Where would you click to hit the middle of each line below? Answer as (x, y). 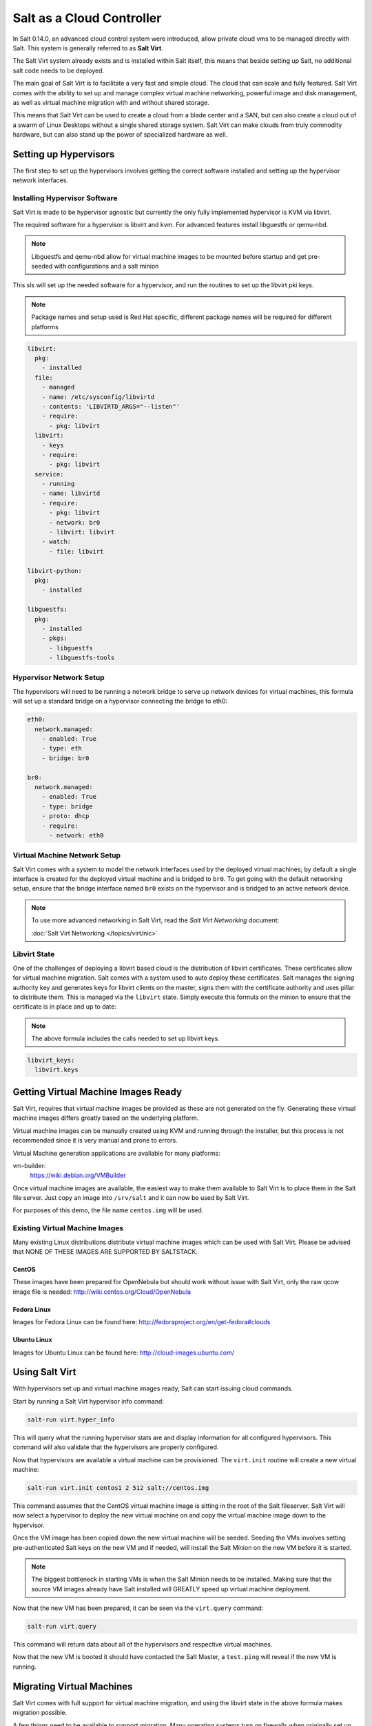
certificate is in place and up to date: (65, 1007)
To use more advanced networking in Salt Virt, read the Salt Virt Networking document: (155, 920)
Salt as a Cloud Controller (87, 18)
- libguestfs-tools (82, 658)
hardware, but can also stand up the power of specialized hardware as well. (120, 135)
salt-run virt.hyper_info (71, 1419)
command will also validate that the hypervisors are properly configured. (116, 1447)
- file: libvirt (76, 551)
